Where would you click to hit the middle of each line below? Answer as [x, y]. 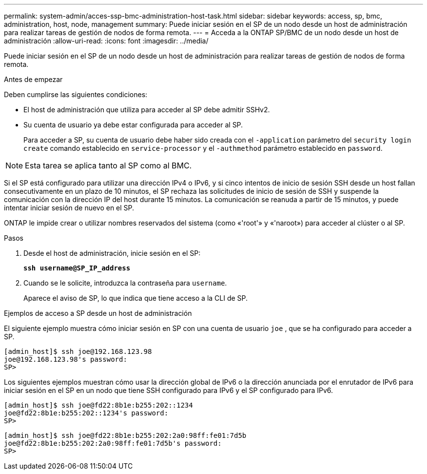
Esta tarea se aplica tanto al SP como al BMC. [108, 165]
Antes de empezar [33, 79]
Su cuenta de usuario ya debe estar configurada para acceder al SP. [133, 125]
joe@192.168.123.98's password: [66, 359]
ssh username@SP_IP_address [77, 268]
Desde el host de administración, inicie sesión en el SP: [112, 253]
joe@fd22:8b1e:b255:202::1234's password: [86, 413]
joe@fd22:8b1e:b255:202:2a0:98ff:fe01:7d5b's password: [113, 443]
